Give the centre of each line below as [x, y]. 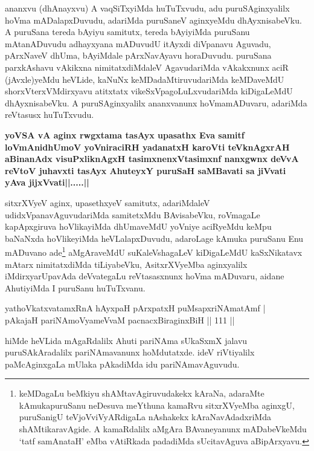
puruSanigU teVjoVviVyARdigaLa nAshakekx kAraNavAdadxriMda [145, 417]
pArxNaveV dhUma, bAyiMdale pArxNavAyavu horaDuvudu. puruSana [138, 55]
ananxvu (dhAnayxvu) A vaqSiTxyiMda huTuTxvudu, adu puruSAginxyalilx [147, 8]
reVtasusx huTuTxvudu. [50, 115]
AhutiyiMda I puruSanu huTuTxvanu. [75, 287]
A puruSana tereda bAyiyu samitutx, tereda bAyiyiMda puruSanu [127, 32]
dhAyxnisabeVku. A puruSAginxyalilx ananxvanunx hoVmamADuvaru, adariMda [156, 102]
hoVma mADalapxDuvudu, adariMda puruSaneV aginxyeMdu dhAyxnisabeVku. [153, 20]
